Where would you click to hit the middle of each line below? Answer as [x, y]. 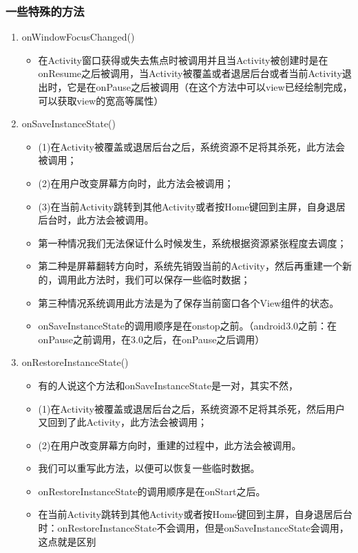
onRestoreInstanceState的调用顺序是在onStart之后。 [152, 491]
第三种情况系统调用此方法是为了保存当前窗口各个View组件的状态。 [189, 302]
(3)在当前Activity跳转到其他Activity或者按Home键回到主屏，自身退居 [192, 206]
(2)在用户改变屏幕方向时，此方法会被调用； [136, 183]
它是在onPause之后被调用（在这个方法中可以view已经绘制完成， [210, 87]
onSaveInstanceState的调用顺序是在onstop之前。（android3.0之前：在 [188, 326]
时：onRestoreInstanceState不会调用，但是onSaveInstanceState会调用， [193, 528]
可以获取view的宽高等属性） [101, 100]
